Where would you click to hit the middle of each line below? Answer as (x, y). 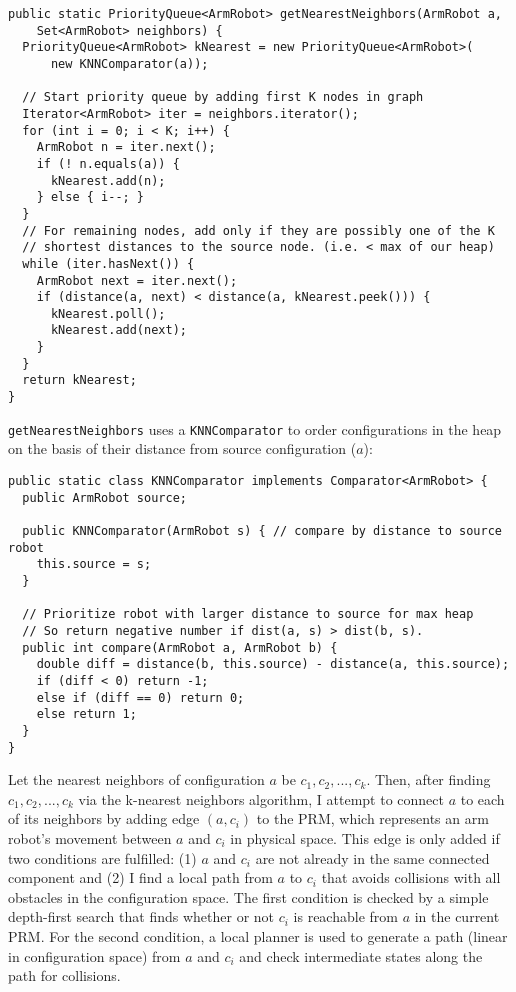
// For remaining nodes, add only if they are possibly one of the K (258, 230)
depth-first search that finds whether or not (141, 916)
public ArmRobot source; (104, 497)
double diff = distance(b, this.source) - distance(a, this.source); (273, 664)
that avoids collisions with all (411, 877)
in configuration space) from (94, 955)
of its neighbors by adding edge (104, 818)
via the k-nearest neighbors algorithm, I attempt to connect (261, 798)
